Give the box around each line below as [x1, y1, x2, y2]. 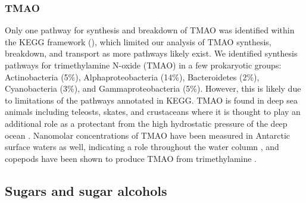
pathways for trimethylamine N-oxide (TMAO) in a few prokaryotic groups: [5, 59, 282, 71]
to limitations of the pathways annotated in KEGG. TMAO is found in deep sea [5, 93, 298, 106]
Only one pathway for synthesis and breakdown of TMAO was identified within [5, 24, 295, 36]
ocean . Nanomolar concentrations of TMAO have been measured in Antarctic [5, 129, 291, 141]
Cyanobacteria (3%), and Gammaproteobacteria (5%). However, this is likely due [5, 82, 301, 95]
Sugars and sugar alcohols [5, 181, 167, 199]
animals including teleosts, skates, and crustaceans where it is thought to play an [5, 105, 301, 118]
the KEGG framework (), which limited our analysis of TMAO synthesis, [5, 35, 271, 48]
